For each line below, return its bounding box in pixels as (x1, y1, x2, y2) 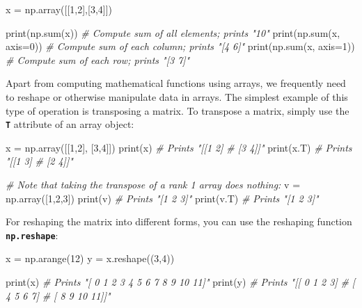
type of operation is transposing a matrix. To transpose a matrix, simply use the (6, 103, 349, 117)
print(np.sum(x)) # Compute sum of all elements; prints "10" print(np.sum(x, (6, 25, 340, 40)
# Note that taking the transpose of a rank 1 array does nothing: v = (6, 177, 301, 191)
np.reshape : (6, 227, 58, 242)
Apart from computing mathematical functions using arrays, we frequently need (6, 76, 346, 90)
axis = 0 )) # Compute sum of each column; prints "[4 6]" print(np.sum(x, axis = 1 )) (6, 39, 355, 54)
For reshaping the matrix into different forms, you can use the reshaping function (6, 214, 352, 229)
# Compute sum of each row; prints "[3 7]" (6, 52, 190, 67)
